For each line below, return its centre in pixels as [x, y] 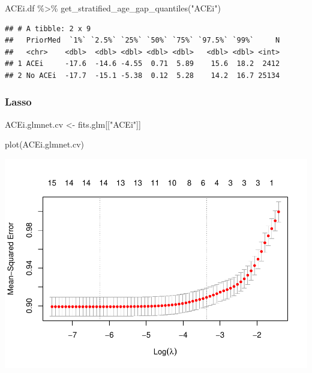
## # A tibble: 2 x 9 [48, 28]
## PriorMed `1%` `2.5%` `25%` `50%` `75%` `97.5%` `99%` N [142, 40]
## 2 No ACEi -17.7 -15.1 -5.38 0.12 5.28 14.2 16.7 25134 [142, 75]
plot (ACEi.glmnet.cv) [45, 144]
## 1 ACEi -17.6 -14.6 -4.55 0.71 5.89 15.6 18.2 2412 [142, 64]
